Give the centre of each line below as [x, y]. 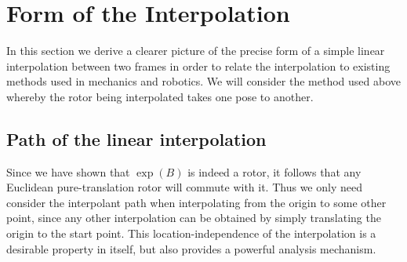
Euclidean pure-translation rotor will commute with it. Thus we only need [184, 187]
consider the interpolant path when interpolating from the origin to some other [196, 202]
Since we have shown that [68, 171]
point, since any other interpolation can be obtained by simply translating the [194, 218]
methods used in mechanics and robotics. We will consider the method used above [203, 81]
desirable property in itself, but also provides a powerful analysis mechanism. [191, 248]
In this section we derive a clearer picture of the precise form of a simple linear [196, 51]
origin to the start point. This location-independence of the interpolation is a [191, 233]
